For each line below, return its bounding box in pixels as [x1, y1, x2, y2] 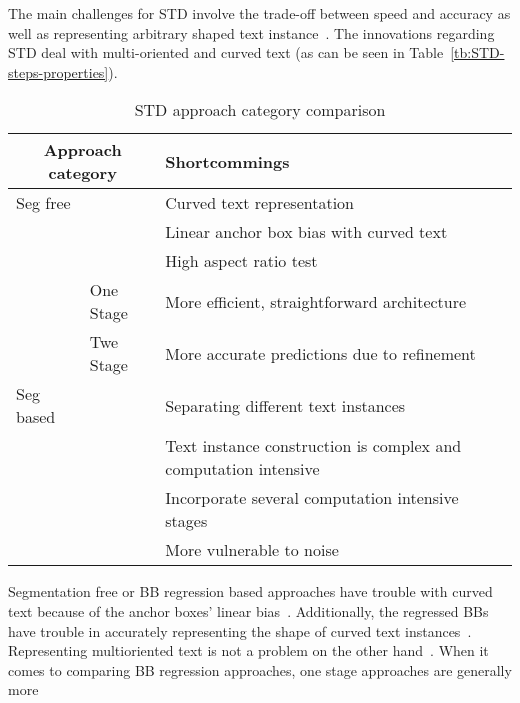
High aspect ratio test [165, 249, 318, 273]
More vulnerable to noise [165, 538, 339, 562]
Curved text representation [165, 191, 354, 215]
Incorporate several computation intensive [165, 486, 459, 510]
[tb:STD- [450, 42, 505, 63]
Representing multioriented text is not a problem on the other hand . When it [8, 640, 489, 661]
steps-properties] [8, 61, 109, 82]
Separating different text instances [165, 393, 406, 417]
